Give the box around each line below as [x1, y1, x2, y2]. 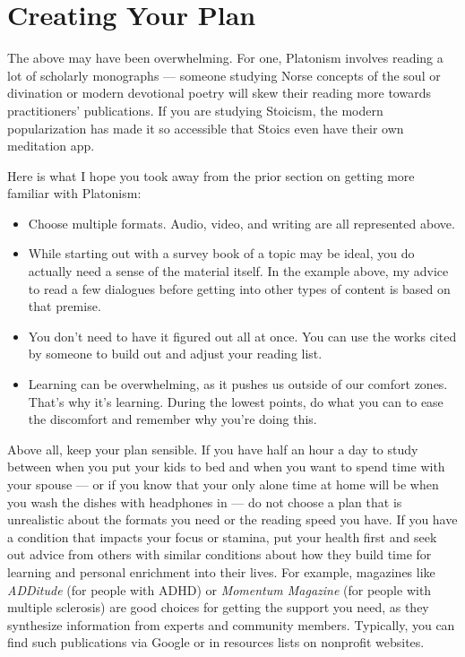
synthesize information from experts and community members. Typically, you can [7, 615, 455, 634]
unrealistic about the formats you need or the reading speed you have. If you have [7, 510, 458, 529]
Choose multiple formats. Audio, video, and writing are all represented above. [28, 213, 455, 232]
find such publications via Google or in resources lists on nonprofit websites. [7, 633, 425, 652]
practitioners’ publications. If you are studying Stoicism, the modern [7, 100, 383, 119]
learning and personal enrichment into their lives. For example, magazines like [7, 562, 435, 581]
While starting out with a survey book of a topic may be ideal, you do [28, 244, 415, 263]
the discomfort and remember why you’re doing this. [28, 410, 317, 428]
